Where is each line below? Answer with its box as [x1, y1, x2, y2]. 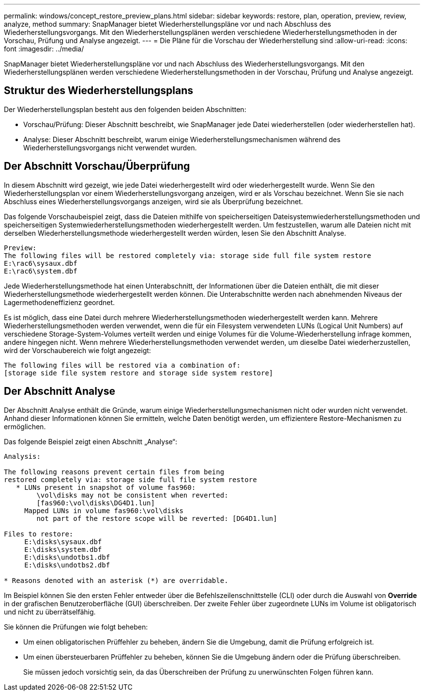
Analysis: [4, 452, 41, 460]
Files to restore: [4, 530, 74, 538]
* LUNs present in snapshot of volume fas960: [16, 483, 196, 491]
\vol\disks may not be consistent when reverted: [36, 491, 228, 499]
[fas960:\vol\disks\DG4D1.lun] [36, 499, 155, 507]
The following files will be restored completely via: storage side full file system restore [4, 251, 371, 259]
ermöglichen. [4, 422, 46, 431]
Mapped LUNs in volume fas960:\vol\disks [24, 506, 183, 515]
